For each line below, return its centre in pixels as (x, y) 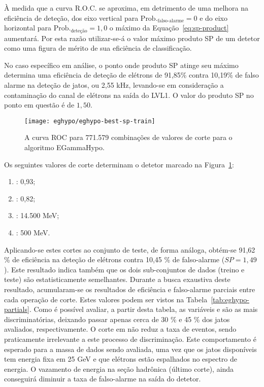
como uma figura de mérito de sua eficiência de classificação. (98, 48)
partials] (17, 309)
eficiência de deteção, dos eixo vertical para (71, 17)
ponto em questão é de (39, 105)
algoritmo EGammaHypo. (64, 147)
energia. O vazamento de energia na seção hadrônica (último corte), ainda (119, 368)
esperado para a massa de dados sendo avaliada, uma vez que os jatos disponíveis (130, 349)
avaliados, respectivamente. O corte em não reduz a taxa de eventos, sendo (120, 329)
